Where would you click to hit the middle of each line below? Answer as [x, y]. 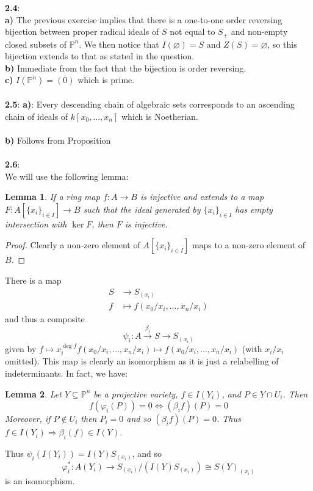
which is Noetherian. [160, 116]
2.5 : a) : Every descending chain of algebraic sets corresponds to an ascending [150, 104]
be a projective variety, [136, 393]
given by [21, 348]
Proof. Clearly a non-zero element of [73, 245]
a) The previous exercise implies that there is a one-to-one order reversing [144, 19]
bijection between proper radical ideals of [82, 31]
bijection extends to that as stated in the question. [100, 56]
